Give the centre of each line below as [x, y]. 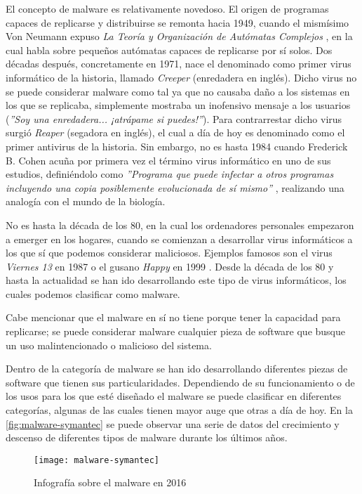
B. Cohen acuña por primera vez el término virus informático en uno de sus [168, 160]
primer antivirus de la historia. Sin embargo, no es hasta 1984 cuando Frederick [177, 146]
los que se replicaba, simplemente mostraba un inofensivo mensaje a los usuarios [178, 105]
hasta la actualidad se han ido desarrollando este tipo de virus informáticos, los [176, 280]
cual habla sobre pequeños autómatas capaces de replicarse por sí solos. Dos [169, 50]
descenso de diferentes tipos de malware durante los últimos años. [147, 437]
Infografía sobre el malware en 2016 [110, 482]
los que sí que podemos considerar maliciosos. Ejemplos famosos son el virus [169, 253]
